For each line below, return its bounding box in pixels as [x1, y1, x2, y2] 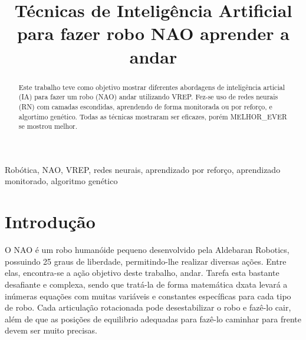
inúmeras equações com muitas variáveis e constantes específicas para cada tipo [5, 289, 291, 302]
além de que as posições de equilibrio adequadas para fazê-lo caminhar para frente [5, 312, 301, 325]
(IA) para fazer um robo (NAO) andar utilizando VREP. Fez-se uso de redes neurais [18, 92, 278, 102]
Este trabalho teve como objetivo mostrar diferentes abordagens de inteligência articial [18, 82, 285, 92]
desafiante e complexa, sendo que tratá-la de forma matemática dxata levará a [5, 278, 288, 290]
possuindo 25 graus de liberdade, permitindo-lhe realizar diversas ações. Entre [5, 255, 287, 267]
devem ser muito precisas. [5, 324, 97, 336]
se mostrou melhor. [18, 121, 78, 131]
